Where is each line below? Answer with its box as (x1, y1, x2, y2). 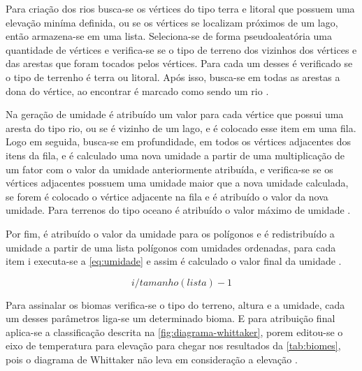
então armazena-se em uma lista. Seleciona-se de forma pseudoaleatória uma (6, 29, 333, 43)
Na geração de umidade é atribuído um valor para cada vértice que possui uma (6, 107, 344, 122)
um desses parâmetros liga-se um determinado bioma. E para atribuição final (6, 311, 335, 326)
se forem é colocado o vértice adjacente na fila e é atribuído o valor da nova (6, 189, 328, 203)
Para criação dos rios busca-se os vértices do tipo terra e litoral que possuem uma (6, 1, 355, 15)
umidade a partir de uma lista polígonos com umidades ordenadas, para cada (6, 240, 336, 254)
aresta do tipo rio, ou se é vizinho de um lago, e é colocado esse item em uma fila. (6, 120, 356, 135)
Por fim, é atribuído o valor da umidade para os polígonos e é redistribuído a (6, 226, 335, 240)
